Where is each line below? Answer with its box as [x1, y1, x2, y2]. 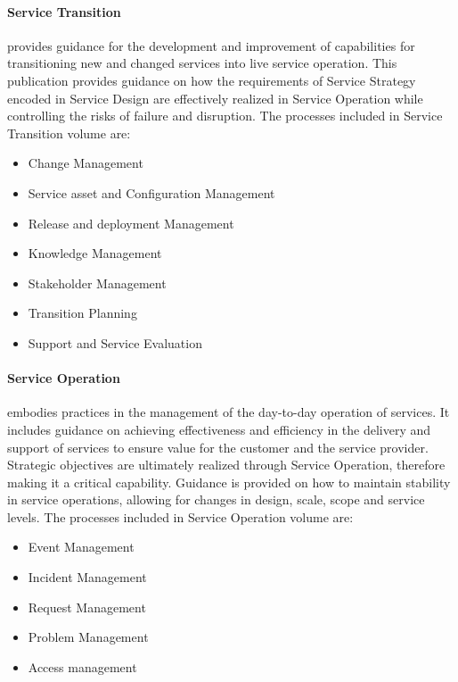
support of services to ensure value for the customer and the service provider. [7, 437, 429, 456]
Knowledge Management [28, 244, 162, 262]
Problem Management [28, 628, 149, 646]
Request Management [28, 597, 146, 616]
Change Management [28, 154, 143, 172]
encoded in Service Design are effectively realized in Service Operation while [7, 88, 423, 107]
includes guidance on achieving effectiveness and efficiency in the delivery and [7, 420, 431, 438]
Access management [28, 657, 137, 676]
